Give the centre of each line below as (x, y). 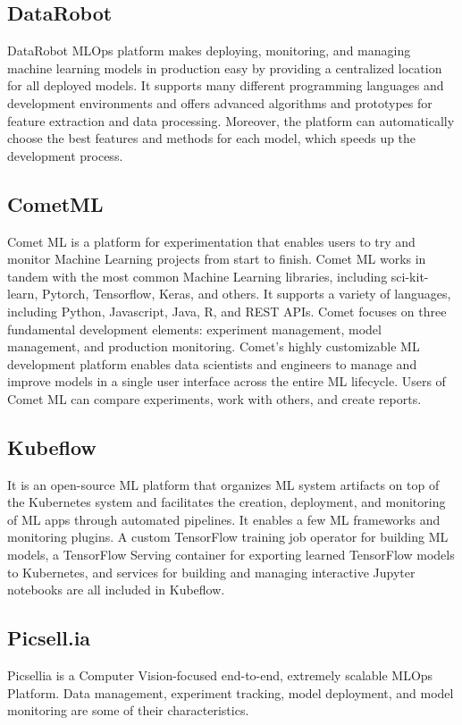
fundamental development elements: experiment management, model (194, 329)
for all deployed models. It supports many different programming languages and (226, 85)
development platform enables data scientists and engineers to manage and (212, 363)
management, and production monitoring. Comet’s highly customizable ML (214, 346)
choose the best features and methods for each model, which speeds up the (212, 138)
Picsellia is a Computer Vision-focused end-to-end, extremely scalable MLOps (220, 675)
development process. (65, 155)
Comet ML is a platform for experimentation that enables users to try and (211, 241)
